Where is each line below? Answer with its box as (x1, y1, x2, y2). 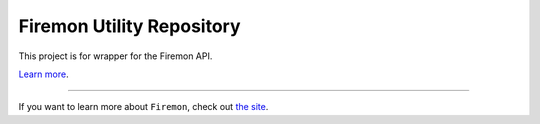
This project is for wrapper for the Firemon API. (18, 50, 213, 62)
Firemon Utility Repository (18, 15, 241, 37)
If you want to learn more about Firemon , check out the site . (18, 101, 269, 113)
